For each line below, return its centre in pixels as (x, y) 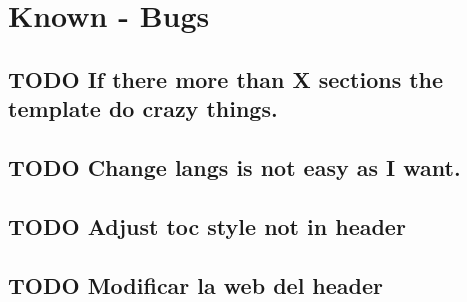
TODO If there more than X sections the (226, 78)
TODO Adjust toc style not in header (207, 225)
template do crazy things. (143, 108)
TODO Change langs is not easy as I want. (234, 166)
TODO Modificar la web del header (196, 284)
